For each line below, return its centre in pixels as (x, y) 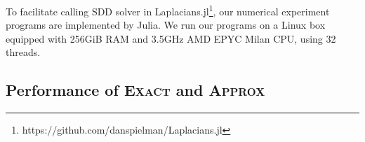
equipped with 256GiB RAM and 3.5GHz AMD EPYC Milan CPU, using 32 (171, 38)
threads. (23, 52)
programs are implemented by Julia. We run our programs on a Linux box (166, 25)
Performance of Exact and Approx (135, 90)
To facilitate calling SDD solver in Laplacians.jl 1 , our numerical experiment (168, 10)
